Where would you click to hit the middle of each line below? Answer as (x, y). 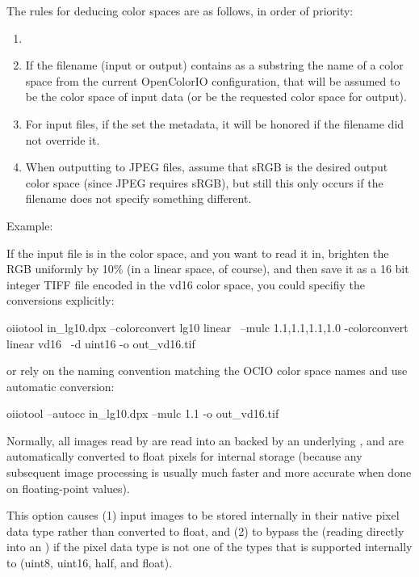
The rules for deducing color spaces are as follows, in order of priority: (180, 11)
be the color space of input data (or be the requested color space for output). (216, 97)
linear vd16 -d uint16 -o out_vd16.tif (101, 343)
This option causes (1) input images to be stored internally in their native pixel (203, 515)
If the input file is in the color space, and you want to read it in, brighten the (198, 253)
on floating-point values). (68, 488)
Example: (30, 225)
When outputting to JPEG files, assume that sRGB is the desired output (207, 167)
